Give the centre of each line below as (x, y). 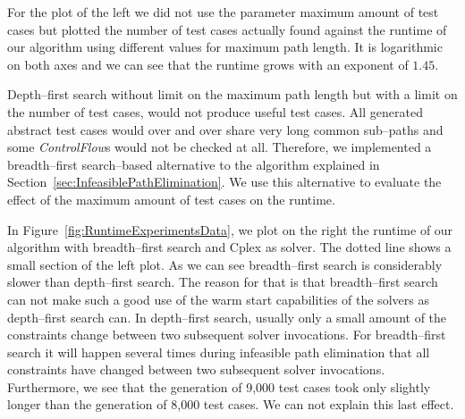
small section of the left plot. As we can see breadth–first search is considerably (225, 264)
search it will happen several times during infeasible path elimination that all (219, 352)
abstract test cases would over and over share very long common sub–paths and (225, 129)
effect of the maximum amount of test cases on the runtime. (171, 199)
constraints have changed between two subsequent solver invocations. (196, 369)
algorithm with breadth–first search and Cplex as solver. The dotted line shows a (229, 247)
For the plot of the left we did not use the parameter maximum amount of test (223, 12)
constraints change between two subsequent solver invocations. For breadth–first (227, 335)
